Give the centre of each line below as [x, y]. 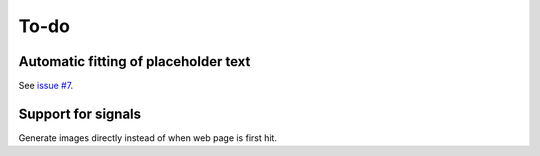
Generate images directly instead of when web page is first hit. [147, 137]
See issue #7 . [46, 86]
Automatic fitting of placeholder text [134, 61]
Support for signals [80, 113]
